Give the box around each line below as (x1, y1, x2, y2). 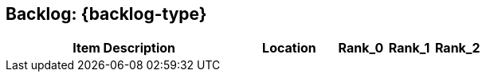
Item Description (73, 40, 176, 57)
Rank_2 (434, 40, 480, 57)
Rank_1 (388, 40, 430, 57)
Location (262, 40, 316, 57)
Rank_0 (338, 40, 384, 57)
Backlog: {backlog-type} (6, 4, 207, 24)
